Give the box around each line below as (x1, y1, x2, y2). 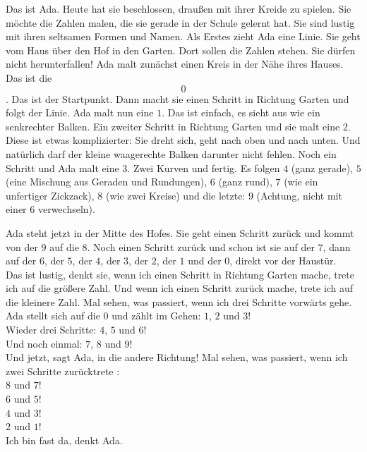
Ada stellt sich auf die (6, 308, 100, 323)
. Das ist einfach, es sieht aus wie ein (162, 105, 320, 120)
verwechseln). (37, 202, 95, 216)
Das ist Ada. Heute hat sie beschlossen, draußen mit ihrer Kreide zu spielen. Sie (6, 1, 351, 16)
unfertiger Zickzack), (6, 188, 95, 202)
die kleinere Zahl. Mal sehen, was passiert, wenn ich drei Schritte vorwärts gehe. (6, 294, 352, 309)
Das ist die (6, 70, 52, 85)
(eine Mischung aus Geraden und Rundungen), (6, 174, 207, 189)
